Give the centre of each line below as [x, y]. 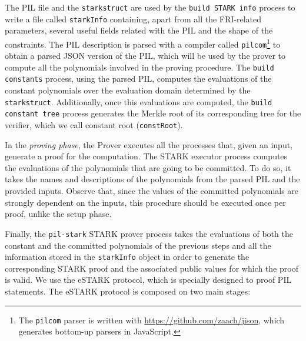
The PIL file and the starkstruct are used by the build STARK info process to [150, 7]
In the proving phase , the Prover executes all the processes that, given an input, [149, 144]
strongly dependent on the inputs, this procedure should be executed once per [145, 202]
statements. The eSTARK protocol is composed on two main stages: [128, 291]
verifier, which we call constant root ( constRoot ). [94, 125]
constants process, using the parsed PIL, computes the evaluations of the [138, 78]
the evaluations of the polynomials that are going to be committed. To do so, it [148, 167]
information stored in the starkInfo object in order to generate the [127, 257]
